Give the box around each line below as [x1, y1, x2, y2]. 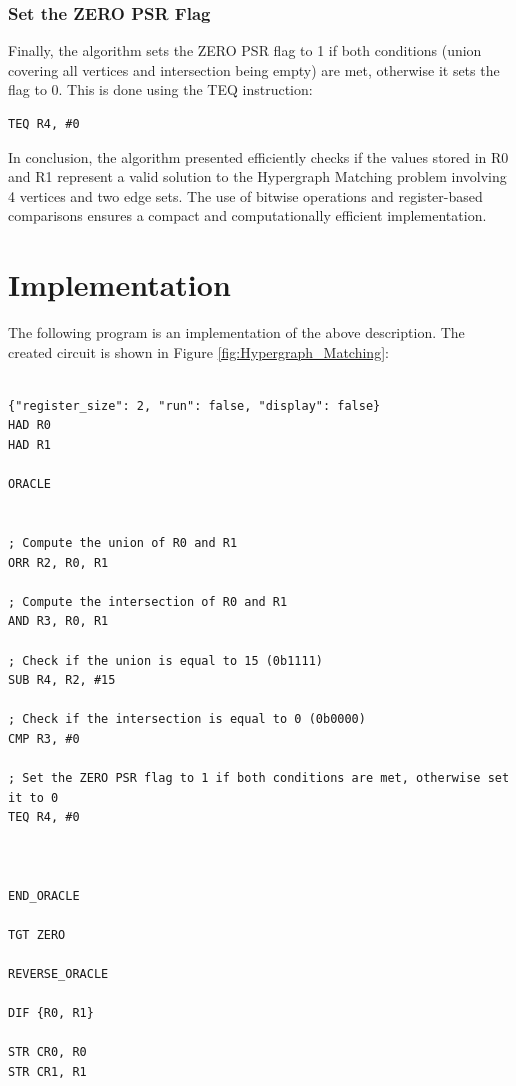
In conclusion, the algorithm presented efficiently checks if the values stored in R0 [8, 146, 509, 167]
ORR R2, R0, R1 [8, 555, 109, 570]
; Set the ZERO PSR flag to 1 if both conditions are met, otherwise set [8, 771, 510, 786]
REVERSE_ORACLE [8, 967, 109, 982]
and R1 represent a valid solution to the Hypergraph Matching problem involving [8, 166, 507, 187]
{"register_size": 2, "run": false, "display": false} [8, 398, 381, 413]
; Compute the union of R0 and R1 [8, 536, 238, 551]
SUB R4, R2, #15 [8, 673, 116, 688]
